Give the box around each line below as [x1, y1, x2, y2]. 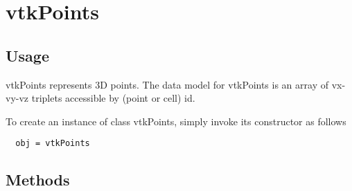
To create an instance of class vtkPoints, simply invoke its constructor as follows [6, 113, 346, 128]
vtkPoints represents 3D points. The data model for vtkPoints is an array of [6, 77, 328, 91]
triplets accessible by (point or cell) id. [31, 91, 195, 105]
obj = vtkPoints [15, 138, 90, 149]
